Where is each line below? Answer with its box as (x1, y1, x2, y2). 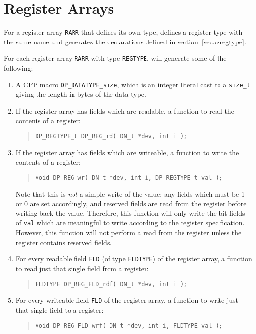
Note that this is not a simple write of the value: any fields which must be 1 (15, 188, 245, 199)
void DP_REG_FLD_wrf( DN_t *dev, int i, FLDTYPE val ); (35, 322, 223, 330)
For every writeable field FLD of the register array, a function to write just (15, 295, 238, 305)
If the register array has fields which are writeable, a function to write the (15, 147, 239, 157)
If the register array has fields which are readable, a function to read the (15, 105, 234, 116)
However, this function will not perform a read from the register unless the (15, 227, 242, 237)
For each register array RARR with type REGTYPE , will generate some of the (4, 53, 227, 63)
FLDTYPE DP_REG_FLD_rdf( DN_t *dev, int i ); (35, 281, 187, 288)
